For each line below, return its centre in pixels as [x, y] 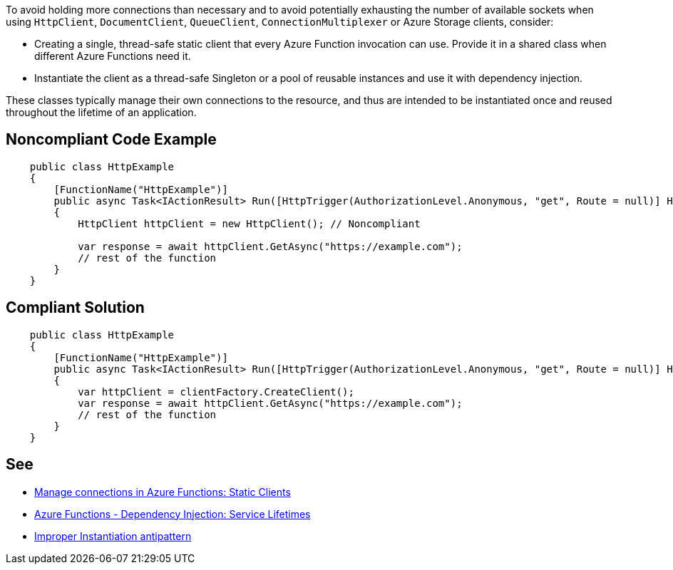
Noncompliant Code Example [111, 140]
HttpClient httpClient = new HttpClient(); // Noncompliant [249, 223]
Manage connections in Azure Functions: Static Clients [163, 492]
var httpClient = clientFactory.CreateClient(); [216, 392]
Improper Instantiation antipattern [113, 536]
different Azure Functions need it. [113, 56]
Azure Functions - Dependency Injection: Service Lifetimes [173, 514]
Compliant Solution [75, 308]
